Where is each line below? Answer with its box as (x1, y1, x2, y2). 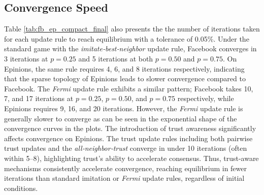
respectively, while (177, 93, 234, 104)
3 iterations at (4, 53, 48, 63)
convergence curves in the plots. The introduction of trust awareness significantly (4, 123, 256, 134)
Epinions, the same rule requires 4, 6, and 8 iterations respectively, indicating (4, 63, 245, 74)
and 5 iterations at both (78, 53, 153, 63)
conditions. (4, 182, 38, 193)
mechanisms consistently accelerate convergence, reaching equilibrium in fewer (4, 162, 247, 173)
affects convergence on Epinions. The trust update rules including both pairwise (4, 133, 253, 143)
